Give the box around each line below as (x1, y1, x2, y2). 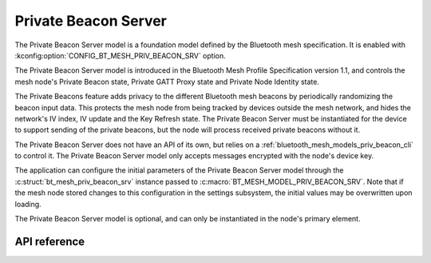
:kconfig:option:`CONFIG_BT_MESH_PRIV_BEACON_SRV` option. (14, 50, 227, 60)
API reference (14, 234, 85, 248)
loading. (14, 199, 42, 209)
